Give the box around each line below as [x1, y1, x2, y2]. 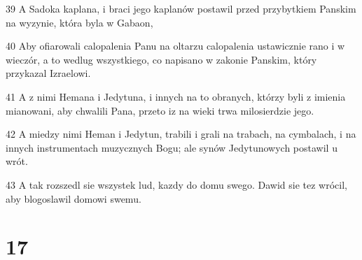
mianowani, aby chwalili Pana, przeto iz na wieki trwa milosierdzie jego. [6, 103, 314, 117]
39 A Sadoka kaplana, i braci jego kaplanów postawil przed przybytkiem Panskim [6, 1, 356, 15]
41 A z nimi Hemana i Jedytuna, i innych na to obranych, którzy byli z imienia [6, 89, 346, 103]
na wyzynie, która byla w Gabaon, [6, 15, 153, 29]
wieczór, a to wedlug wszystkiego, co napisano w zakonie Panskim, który [6, 52, 317, 66]
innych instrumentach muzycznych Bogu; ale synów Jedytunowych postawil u [6, 140, 337, 154]
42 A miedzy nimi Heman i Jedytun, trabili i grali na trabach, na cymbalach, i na [6, 127, 356, 141]
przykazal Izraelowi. [6, 66, 91, 80]
